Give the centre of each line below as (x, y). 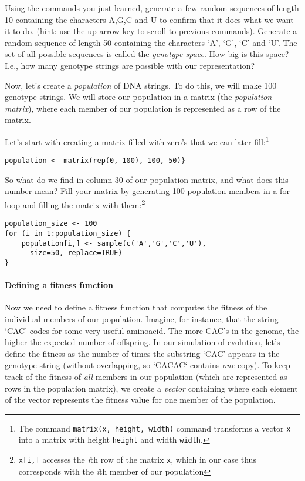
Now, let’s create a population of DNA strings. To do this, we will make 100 (141, 85)
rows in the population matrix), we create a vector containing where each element (151, 388)
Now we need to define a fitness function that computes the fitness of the (136, 307)
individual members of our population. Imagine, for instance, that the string (142, 318)
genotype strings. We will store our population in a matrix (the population (138, 97)
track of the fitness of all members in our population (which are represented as (146, 376)
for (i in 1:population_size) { (68, 233)
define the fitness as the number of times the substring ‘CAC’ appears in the (142, 353)
